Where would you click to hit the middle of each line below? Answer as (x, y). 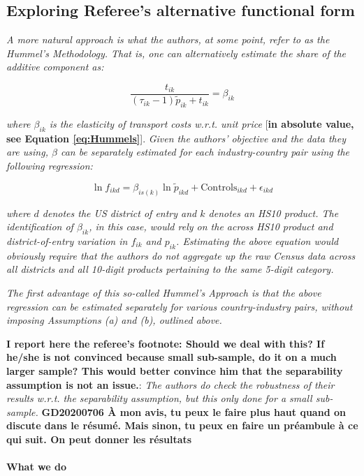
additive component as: (55, 67)
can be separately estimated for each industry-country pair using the (205, 152)
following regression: (50, 165)
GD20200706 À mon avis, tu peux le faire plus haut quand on (194, 411)
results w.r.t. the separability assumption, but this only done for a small (159, 398)
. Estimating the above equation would (257, 240)
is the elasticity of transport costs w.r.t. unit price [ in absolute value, (202, 123)
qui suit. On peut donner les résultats (99, 439)
